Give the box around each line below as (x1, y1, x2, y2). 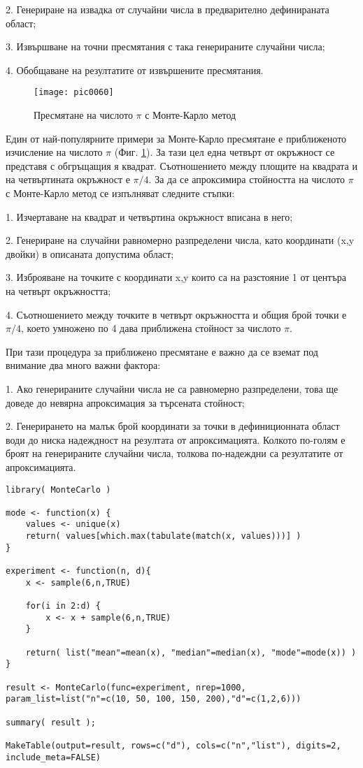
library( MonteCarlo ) (6, 484, 111, 495)
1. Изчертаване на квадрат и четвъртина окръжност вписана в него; (6, 209, 293, 224)
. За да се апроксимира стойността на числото (148, 172, 346, 187)
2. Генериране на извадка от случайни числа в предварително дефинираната (6, 2, 329, 16)
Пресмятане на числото (34, 108, 133, 122)
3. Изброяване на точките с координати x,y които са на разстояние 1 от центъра (6, 270, 346, 284)
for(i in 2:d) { (25, 601, 101, 611)
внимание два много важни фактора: (6, 358, 161, 372)
